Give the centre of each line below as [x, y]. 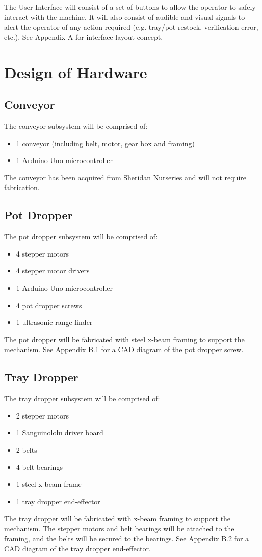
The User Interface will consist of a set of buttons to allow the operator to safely [130, 7]
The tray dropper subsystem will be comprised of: [82, 398]
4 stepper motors [43, 253]
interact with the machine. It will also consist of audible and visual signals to [125, 17]
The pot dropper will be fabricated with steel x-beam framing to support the [124, 339]
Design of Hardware [76, 72]
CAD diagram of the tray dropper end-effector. [77, 549]
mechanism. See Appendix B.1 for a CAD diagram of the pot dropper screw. [124, 349]
